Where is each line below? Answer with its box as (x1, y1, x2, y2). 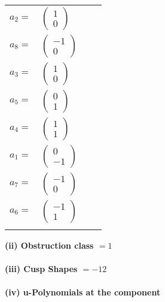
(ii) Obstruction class (5, 239, 94, 251)
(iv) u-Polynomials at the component (5, 286, 161, 298)
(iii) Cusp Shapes (5, 262, 78, 275)
